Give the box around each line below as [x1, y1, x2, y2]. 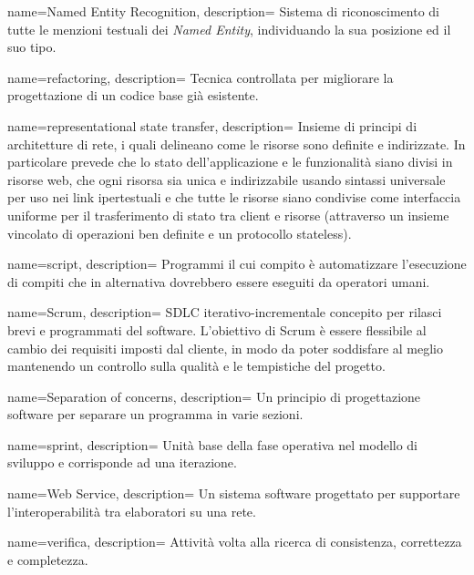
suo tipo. [7, 37, 57, 56]
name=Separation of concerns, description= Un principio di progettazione [7, 386, 421, 406]
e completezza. [7, 549, 88, 569]
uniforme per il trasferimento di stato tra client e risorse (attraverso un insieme [7, 205, 449, 224]
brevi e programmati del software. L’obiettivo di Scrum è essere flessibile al [7, 320, 427, 339]
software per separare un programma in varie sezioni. [7, 405, 304, 424]
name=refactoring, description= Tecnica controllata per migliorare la [7, 67, 394, 87]
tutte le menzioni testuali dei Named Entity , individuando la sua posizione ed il [7, 19, 451, 38]
